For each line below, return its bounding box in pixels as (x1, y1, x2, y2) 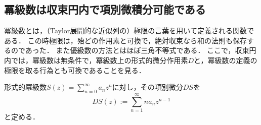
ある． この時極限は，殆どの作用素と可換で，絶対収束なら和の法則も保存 (4, 35, 247, 45)
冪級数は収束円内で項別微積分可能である (4, 2, 206, 17)
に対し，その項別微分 (112, 82, 183, 92)
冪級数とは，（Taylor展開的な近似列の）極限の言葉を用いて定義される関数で (4, 25, 254, 36)
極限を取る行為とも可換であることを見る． (4, 65, 146, 75)
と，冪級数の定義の (194, 54, 257, 65)
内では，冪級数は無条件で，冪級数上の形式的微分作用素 (4, 54, 188, 65)
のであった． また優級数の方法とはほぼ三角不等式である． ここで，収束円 (11, 45, 256, 55)
